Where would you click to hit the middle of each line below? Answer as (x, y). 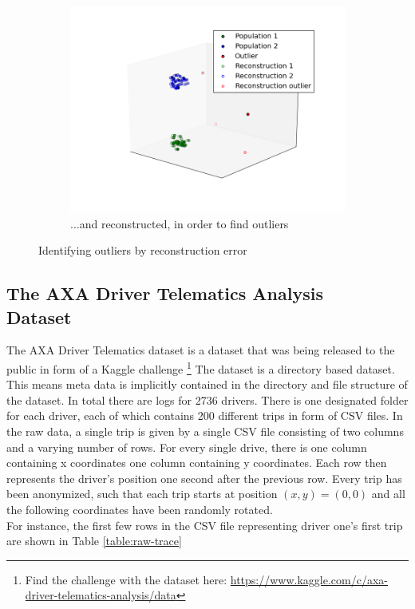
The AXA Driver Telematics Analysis (165, 293)
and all (388, 494)
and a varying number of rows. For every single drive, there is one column (187, 447)
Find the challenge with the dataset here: (126, 579)
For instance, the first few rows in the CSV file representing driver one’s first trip (205, 525)
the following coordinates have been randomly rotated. (140, 509)
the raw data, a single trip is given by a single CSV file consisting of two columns (205, 431)
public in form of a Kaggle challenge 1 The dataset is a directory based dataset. (201, 367)
